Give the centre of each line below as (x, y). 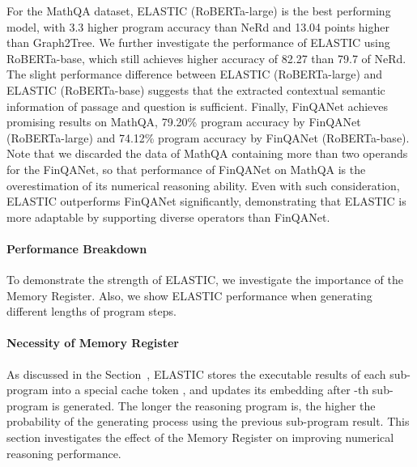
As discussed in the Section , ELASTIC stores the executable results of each (196, 374)
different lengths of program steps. (91, 311)
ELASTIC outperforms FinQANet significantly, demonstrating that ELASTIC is (206, 201)
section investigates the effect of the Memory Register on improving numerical (200, 437)
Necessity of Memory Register (93, 343)
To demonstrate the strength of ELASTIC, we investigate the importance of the (205, 280)
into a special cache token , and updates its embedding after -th (211, 390)
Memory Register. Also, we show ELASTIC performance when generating (189, 295)
